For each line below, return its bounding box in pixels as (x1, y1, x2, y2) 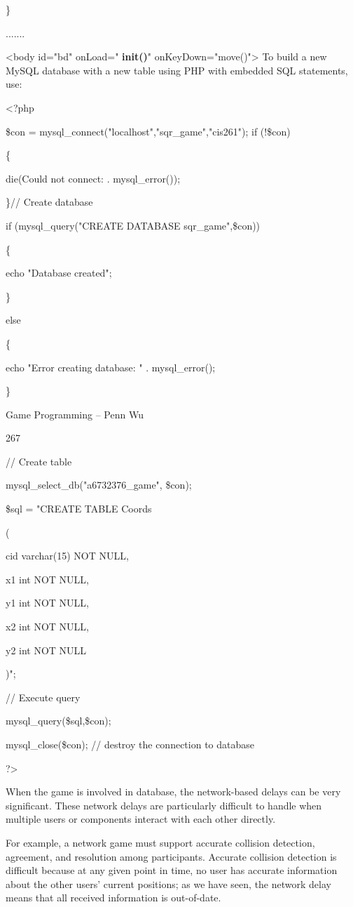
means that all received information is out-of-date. (6, 890, 221, 905)
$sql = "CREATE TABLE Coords (6, 501, 152, 516)
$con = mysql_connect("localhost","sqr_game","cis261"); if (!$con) (6, 124, 291, 138)
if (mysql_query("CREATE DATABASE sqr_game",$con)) (6, 218, 261, 232)
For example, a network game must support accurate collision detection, (6, 835, 315, 849)
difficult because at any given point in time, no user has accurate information (6, 863, 338, 878)
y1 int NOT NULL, (6, 595, 89, 610)
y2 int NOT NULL (6, 642, 87, 657)
